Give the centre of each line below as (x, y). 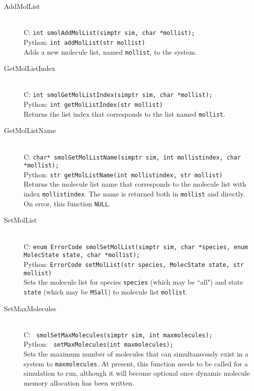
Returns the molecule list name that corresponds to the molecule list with (135, 184)
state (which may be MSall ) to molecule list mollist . (106, 291)
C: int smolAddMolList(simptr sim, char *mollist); (109, 32)
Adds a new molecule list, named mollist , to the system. (110, 51)
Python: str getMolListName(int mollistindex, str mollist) (123, 174)
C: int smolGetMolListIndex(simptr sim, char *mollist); (118, 94)
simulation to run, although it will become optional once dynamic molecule (137, 373)
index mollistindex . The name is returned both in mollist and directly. (134, 194)
